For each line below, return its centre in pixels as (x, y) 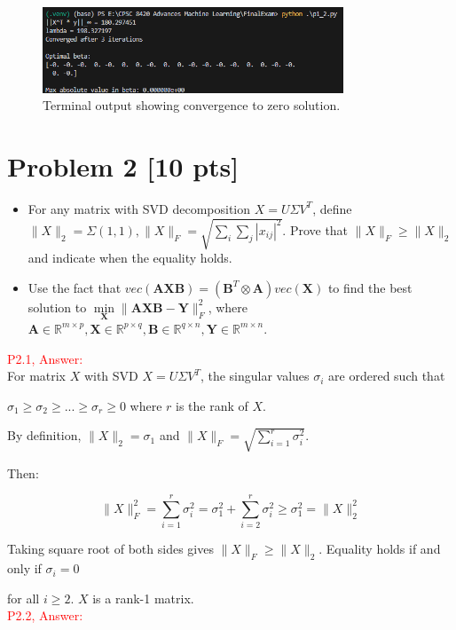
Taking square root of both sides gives (110, 549)
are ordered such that (387, 376)
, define (332, 208)
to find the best (370, 287)
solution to (57, 307)
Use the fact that (75, 287)
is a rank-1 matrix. (143, 598)
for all (24, 598)
